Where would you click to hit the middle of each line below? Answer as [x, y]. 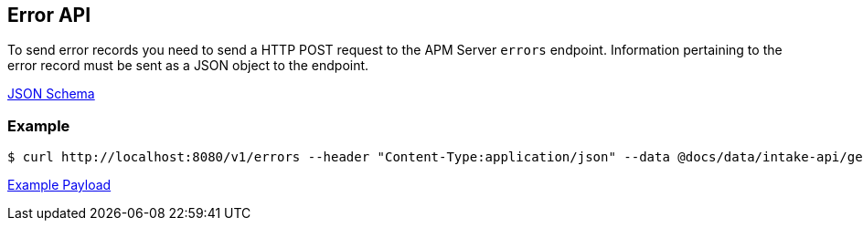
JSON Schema [51, 94]
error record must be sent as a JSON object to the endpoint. [188, 66]
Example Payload [59, 185]
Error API [49, 15]
